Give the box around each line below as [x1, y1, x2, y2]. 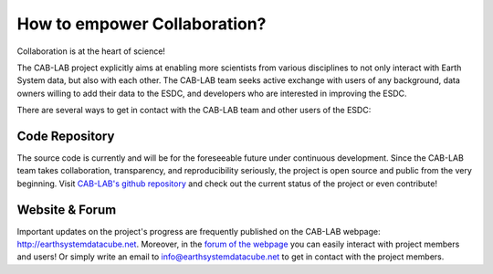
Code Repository [16, 128, 115, 143]
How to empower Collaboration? [16, 14, 267, 34]
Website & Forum [16, 202, 117, 217]
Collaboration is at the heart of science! [16, 46, 166, 57]
